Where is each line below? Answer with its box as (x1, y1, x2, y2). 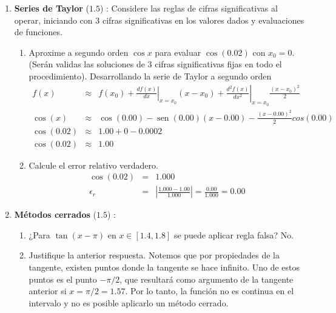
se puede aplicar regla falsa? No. (173, 228, 294, 241)
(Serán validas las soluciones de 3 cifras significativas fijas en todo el (29, 58, 282, 70)
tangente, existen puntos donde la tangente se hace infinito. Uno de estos (29, 261, 300, 274)
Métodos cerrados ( (14, 208, 97, 221)
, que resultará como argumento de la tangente (119, 272, 294, 285)
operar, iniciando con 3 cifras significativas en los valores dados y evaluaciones (14, 13, 304, 26)
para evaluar (155, 45, 201, 58)
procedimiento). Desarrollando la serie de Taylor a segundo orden (29, 69, 272, 82)
